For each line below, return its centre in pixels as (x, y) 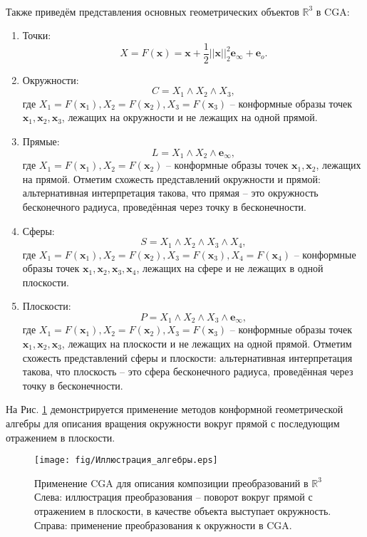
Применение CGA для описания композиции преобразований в (171, 483)
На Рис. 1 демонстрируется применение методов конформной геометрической (175, 409)
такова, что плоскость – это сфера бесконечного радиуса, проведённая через (188, 371)
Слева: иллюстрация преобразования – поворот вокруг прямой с (174, 497)
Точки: (37, 35)
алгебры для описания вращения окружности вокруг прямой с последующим (173, 423)
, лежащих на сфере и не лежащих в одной (230, 268)
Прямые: (41, 141)
